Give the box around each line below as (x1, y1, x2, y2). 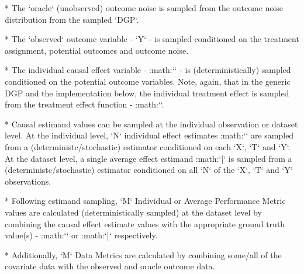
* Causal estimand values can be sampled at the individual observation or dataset (5, 117, 298, 130)
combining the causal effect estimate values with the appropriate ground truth (5, 217, 285, 230)
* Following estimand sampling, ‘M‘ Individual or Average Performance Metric (5, 195, 286, 207)
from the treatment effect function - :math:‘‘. (5, 98, 164, 110)
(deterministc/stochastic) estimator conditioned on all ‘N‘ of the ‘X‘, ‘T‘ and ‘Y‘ (5, 164, 293, 176)
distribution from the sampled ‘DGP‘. (5, 13, 139, 25)
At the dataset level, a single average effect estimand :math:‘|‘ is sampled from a (5, 152, 292, 164)
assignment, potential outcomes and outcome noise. (5, 44, 189, 56)
